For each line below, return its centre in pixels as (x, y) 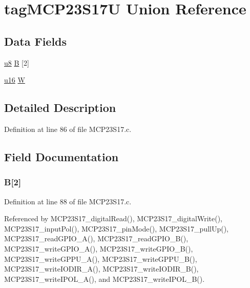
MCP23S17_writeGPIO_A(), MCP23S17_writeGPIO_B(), (99, 248)
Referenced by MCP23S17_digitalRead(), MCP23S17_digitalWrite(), (113, 218)
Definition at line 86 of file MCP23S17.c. (68, 129)
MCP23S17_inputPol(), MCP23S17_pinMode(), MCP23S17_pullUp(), (117, 228)
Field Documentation (61, 156)
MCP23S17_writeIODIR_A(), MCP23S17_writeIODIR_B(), (101, 269)
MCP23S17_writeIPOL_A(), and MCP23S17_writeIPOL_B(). (105, 279)
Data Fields (36, 41)
